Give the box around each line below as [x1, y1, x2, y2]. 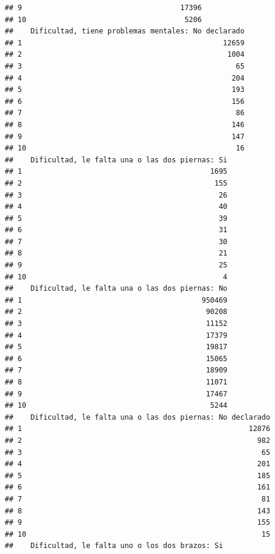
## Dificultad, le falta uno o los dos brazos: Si [5, 541, 224, 550]
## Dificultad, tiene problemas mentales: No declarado [5, 27, 245, 36]
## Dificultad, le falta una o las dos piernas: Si [5, 155, 228, 164]
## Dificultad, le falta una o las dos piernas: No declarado [5, 413, 270, 421]
